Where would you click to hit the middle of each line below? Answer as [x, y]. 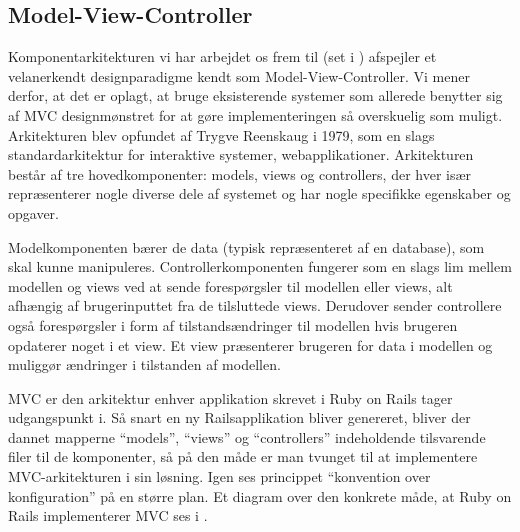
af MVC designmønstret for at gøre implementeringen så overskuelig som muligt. [255, 114]
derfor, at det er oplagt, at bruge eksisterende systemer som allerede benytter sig [255, 95]
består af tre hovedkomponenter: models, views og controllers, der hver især [240, 173]
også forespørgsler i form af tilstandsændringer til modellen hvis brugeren [233, 324]
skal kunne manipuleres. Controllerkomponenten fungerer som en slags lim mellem [260, 266]
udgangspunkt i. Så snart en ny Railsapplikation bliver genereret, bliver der [239, 417]
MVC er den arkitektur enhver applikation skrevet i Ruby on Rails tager [230, 397]
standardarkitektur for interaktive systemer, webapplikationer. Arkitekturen [241, 154]
